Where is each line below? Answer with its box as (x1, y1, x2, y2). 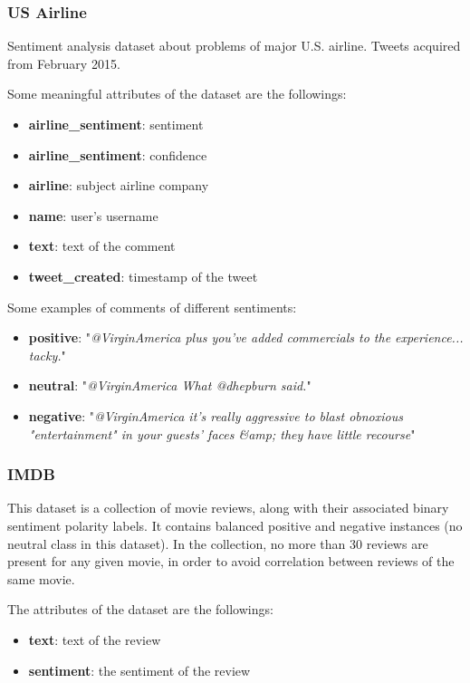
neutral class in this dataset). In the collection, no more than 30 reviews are (7, 534, 428, 553)
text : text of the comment (28, 236, 176, 255)
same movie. (7, 569, 75, 588)
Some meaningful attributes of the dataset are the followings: (7, 84, 347, 103)
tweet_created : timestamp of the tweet (28, 266, 258, 285)
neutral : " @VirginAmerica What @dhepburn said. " (28, 376, 312, 395)
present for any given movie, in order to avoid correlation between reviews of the (7, 552, 455, 571)
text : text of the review (28, 630, 161, 649)
